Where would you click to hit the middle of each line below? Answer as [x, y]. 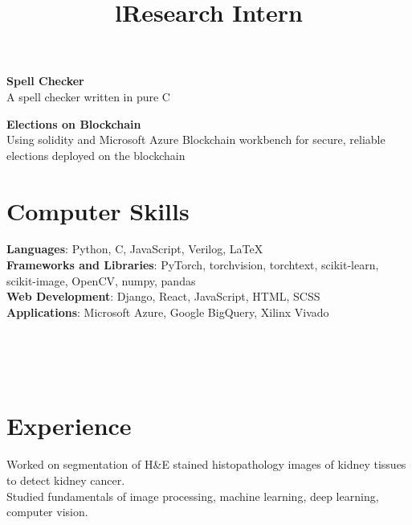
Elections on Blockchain [74, 123]
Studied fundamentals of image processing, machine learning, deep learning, [193, 496]
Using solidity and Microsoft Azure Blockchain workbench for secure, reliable [196, 139]
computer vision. [47, 512]
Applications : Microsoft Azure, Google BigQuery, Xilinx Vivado [168, 312]
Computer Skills [98, 210]
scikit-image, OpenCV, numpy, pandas [101, 280]
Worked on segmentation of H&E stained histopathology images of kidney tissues [206, 464]
